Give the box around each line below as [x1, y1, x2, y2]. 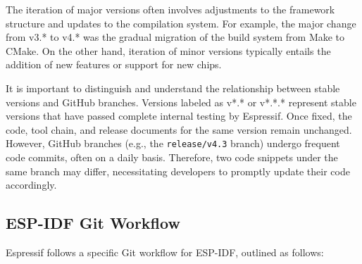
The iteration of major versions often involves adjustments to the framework [6, 2, 335, 16]
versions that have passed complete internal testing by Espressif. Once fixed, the [6, 108, 352, 123]
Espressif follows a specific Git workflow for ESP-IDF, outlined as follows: [6, 244, 324, 259]
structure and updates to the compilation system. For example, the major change [6, 15, 356, 30]
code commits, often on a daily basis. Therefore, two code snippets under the [6, 150, 338, 164]
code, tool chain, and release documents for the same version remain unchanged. [6, 122, 352, 137]
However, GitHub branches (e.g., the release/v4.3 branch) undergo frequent [6, 136, 340, 151]
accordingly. [6, 177, 57, 192]
